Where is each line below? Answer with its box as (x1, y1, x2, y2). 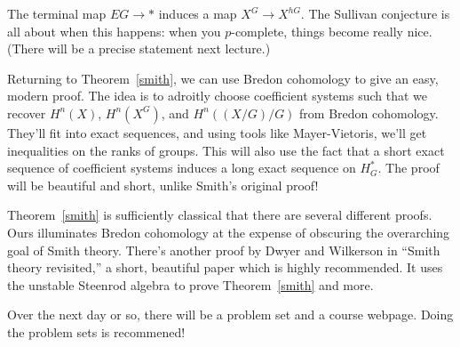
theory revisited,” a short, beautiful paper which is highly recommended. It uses (7, 258, 443, 277)
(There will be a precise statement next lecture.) (7, 39, 271, 58)
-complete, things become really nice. (231, 21, 432, 40)
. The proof (377, 158, 440, 177)
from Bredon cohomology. (299, 103, 439, 122)
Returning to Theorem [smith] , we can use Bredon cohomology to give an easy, (7, 69, 439, 87)
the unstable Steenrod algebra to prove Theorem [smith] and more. (7, 275, 374, 294)
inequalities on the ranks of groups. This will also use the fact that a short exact (7, 141, 445, 159)
